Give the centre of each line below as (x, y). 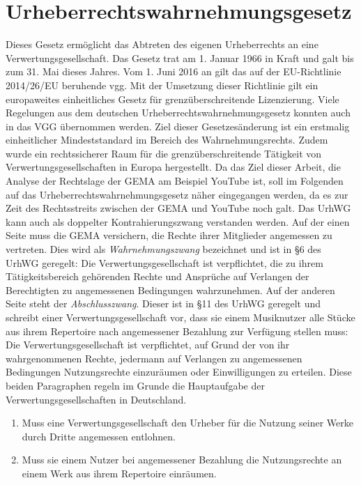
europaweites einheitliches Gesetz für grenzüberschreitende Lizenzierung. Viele (172, 99)
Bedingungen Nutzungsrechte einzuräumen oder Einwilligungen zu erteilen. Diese (179, 372)
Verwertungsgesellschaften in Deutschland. (96, 399)
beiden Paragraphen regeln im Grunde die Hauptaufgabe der (135, 385)
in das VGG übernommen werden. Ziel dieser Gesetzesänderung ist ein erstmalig (178, 126)
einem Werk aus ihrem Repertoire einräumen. (119, 473)
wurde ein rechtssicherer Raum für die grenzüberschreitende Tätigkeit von (164, 153)
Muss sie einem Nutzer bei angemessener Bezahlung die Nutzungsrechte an (182, 460)
